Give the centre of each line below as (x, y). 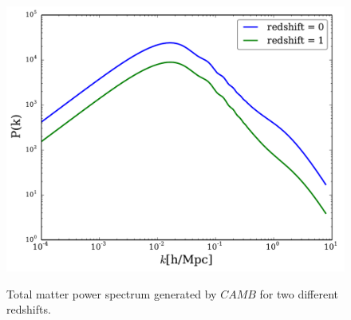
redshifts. (29, 309)
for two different (299, 293)
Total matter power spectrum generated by (112, 293)
